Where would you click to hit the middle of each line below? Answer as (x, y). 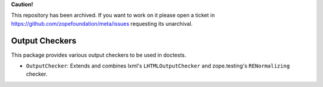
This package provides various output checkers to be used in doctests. (99, 55)
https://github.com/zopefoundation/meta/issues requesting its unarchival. (102, 23)
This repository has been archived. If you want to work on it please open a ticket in (113, 15)
